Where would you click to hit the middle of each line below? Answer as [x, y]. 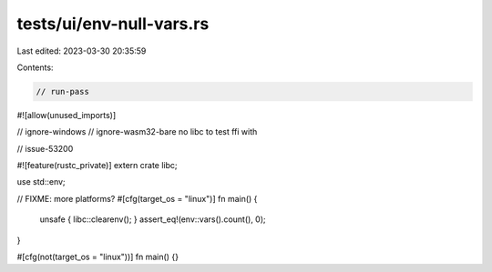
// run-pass [63, 91]
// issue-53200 [45, 148]
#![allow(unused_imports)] [67, 115]
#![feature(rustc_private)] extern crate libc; [97, 166]
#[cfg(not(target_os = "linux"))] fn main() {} [98, 257]
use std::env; [41, 182]
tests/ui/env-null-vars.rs [113, 24]
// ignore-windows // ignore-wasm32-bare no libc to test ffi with [137, 132]
